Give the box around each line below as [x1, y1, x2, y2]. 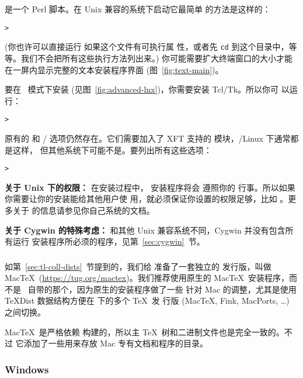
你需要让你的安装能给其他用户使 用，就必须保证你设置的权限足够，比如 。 [5, 193, 288, 205]
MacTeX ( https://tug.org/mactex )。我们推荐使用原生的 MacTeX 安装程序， [5, 272, 290, 284]
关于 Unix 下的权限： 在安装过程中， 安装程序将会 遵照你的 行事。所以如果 [5, 181, 295, 193]
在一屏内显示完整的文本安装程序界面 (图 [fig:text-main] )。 [5, 63, 224, 75]
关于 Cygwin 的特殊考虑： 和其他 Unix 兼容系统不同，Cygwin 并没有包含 [5, 224, 285, 236]
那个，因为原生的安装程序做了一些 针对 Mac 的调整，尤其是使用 [52, 283, 297, 295]
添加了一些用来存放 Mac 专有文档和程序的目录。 [23, 337, 208, 349]
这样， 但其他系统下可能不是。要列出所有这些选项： [12, 143, 212, 156]
